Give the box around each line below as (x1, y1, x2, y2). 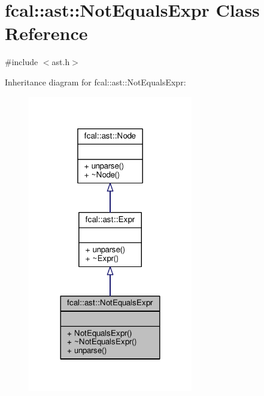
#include (5, 56, 38, 68)
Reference (5, 21, 88, 45)
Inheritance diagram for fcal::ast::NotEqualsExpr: (5, 75, 186, 88)
